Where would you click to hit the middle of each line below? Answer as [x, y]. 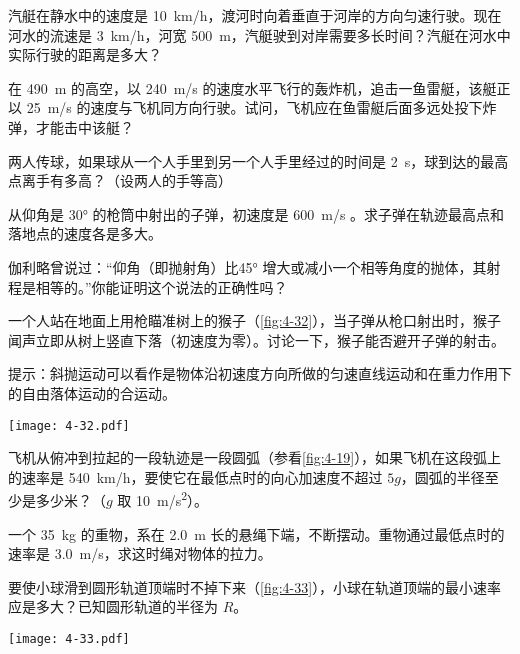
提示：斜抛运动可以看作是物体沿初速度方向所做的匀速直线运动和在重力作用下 [260, 373]
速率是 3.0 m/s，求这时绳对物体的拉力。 [140, 553]
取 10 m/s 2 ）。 [163, 498]
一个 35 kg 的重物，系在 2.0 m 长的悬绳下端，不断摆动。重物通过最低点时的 [256, 533]
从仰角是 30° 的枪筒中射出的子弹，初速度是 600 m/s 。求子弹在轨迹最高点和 [256, 213]
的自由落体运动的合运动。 [92, 392]
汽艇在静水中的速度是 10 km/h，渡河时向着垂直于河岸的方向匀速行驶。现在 [255, 15]
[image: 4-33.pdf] [69, 638]
